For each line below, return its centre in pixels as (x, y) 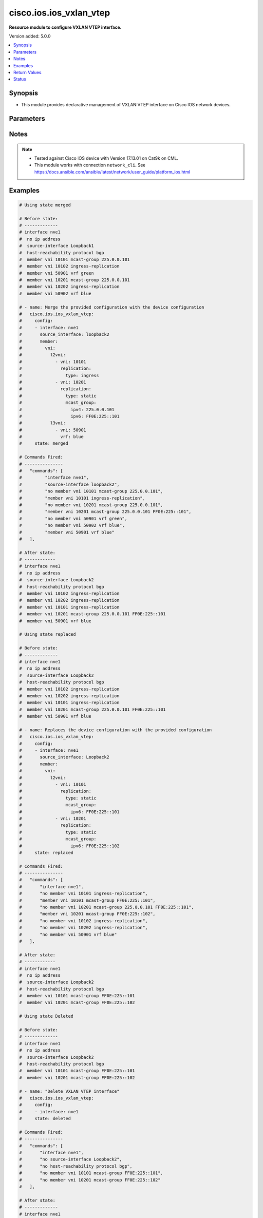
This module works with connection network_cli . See (90, 165)
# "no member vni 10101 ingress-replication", (84, 894)
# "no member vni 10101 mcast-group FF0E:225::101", (91, 1173)
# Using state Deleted (46, 1016)
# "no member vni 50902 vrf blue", (72, 525)
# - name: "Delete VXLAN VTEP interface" (69, 1091)
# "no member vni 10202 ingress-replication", (84, 928)
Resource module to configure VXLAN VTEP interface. (65, 27)
